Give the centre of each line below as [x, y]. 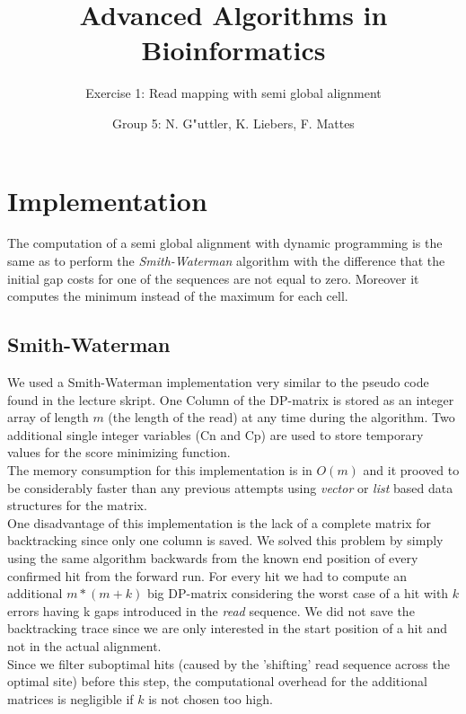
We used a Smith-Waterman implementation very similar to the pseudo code [218, 382]
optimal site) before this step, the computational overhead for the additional [217, 681]
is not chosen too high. [211, 698]
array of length [48, 417]
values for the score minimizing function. [119, 452]
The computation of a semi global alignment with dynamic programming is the [225, 243]
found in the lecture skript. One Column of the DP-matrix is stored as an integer [231, 399]
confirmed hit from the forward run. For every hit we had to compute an [207, 575]
